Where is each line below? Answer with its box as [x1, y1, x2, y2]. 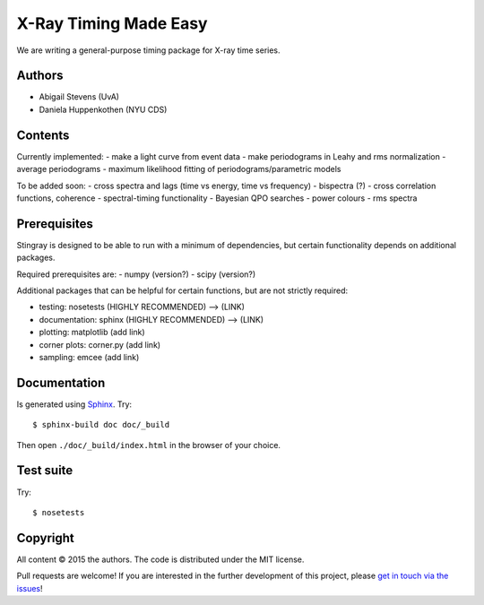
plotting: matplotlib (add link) [39, 327, 145, 338]
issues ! [16, 583, 44, 593]
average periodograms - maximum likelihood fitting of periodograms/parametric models [16, 164, 341, 175]
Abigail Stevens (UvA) [39, 91, 120, 102]
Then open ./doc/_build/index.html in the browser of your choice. [16, 439, 281, 450]
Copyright [16, 530, 75, 546]
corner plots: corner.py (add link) [39, 339, 161, 350]
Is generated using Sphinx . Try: [16, 399, 133, 410]
